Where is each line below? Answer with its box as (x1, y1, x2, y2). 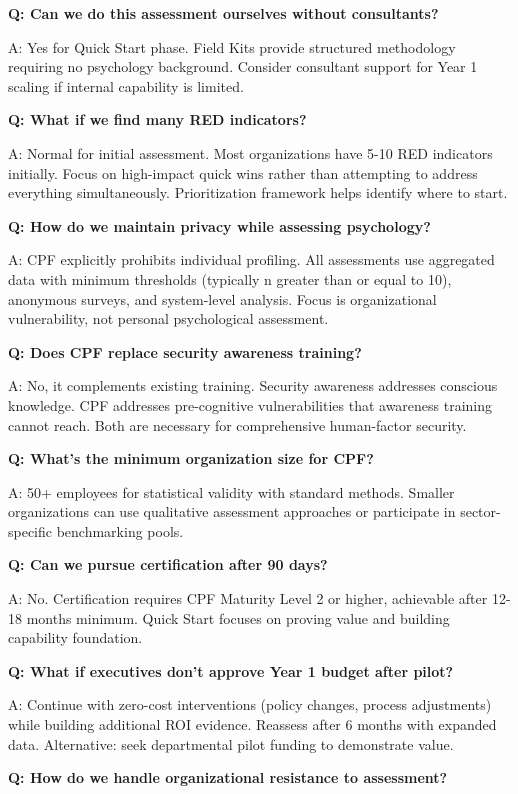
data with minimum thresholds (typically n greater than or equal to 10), (8, 268, 452, 289)
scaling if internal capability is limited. (8, 75, 244, 96)
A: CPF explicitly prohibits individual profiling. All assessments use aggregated (8, 249, 495, 270)
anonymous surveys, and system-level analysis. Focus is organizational (8, 288, 437, 309)
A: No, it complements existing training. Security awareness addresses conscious (8, 375, 498, 396)
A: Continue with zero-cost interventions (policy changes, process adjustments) (8, 694, 492, 715)
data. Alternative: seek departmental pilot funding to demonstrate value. (8, 733, 454, 754)
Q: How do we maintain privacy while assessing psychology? (8, 215, 431, 236)
